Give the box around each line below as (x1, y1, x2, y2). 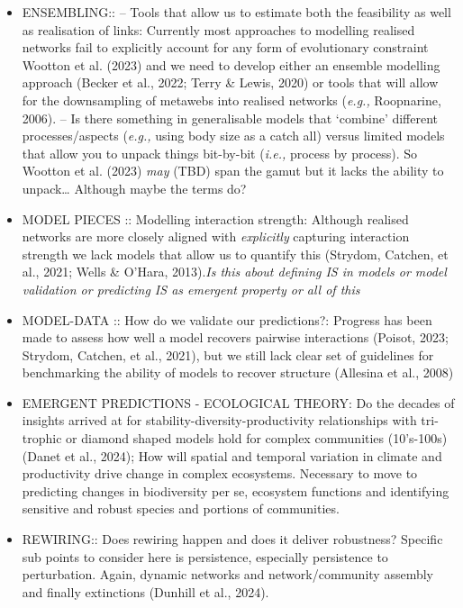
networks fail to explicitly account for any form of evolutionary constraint (22, 38, 429, 57)
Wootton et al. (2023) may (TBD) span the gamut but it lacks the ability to (22, 161, 444, 180)
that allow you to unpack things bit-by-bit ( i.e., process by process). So (22, 143, 418, 162)
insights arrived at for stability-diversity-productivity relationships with (22, 411, 417, 430)
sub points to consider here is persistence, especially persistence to (22, 547, 388, 566)
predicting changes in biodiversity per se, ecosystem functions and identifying (22, 481, 449, 500)
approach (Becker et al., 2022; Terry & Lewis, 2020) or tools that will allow (22, 73, 439, 92)
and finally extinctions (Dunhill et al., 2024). (22, 582, 269, 601)
